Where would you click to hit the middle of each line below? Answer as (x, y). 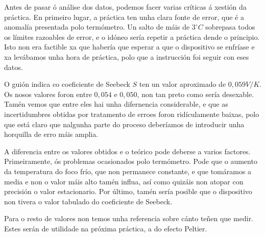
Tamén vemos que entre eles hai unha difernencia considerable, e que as (116, 104)
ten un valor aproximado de (183, 84)
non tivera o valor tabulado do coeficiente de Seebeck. (88, 201)
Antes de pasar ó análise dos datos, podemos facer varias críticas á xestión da (125, 7)
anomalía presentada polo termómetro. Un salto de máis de (97, 27)
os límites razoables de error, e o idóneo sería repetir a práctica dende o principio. (132, 37)
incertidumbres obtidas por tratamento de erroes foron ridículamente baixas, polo (132, 114)
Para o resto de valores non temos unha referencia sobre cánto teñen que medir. (129, 218)
